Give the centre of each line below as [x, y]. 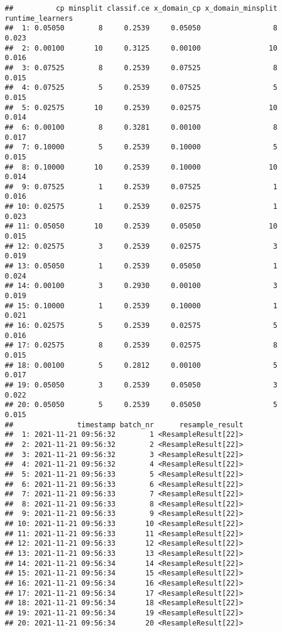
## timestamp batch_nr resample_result [124, 425]
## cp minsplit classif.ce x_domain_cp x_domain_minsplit [141, 8]
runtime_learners [39, 18]
